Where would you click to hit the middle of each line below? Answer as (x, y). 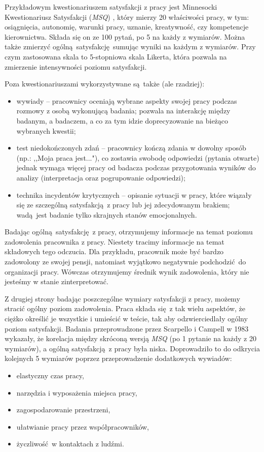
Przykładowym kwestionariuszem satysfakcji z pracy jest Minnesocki (111, 7)
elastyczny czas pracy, (50, 375)
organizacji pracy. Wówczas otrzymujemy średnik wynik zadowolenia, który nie (127, 271)
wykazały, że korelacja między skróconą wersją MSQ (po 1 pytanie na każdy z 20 (130, 338)
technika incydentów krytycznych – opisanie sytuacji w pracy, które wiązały (134, 194)
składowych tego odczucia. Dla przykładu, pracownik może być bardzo (114, 251)
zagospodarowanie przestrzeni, (63, 410)
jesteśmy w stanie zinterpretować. (56, 281)
